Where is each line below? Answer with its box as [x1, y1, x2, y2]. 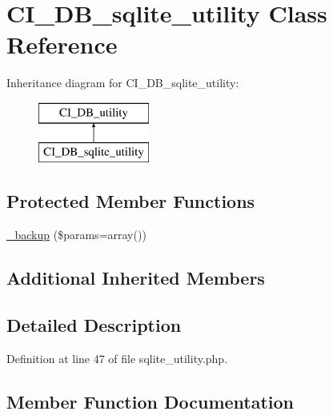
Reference [6, 28, 118, 61]
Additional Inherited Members [6, 265, 265, 290]
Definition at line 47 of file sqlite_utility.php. [6, 349, 228, 366]
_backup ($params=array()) [6, 226, 146, 243]
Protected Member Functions [6, 189, 255, 213]
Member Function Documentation [6, 389, 295, 413]
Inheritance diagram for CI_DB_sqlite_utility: [6, 74, 239, 91]
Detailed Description [6, 313, 182, 337]
